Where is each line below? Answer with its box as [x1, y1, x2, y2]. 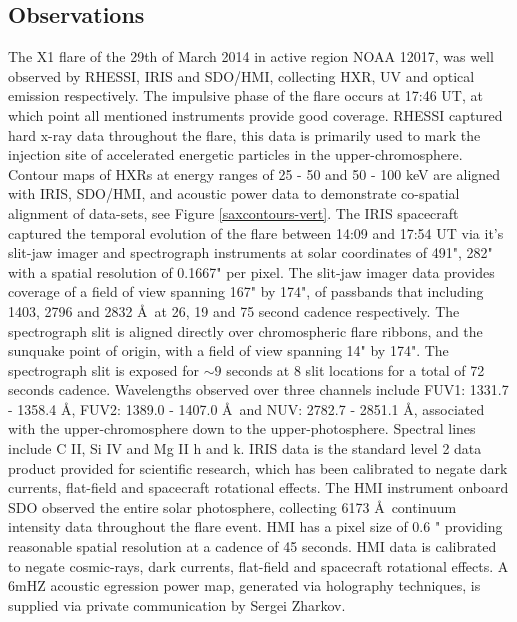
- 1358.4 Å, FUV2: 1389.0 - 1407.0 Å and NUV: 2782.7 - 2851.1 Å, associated [8, 398, 485, 419]
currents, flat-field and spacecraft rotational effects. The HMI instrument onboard [8, 477, 509, 498]
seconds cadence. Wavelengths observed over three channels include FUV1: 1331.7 [8, 379, 509, 400]
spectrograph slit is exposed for [8, 359, 199, 380]
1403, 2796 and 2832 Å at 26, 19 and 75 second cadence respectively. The [8, 300, 460, 321]
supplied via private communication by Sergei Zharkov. [8, 594, 346, 615]
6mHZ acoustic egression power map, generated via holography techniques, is [8, 575, 481, 596]
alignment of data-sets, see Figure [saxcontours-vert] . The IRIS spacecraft [8, 202, 459, 223]
